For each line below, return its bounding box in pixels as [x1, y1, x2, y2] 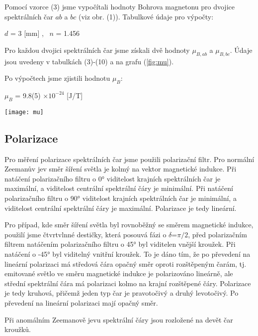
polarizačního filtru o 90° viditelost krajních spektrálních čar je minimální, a [4, 193, 237, 203]
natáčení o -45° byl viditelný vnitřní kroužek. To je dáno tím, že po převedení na [4, 248, 251, 259]
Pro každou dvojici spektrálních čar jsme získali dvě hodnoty [4, 44, 190, 55]
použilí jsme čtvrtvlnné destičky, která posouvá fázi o [4, 229, 167, 239]
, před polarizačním [188, 229, 247, 239]
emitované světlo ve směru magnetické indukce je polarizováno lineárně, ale [4, 268, 233, 279]
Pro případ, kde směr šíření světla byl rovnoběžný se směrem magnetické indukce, [4, 219, 254, 230]
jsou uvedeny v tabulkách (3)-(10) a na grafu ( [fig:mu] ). [4, 56, 174, 66]
